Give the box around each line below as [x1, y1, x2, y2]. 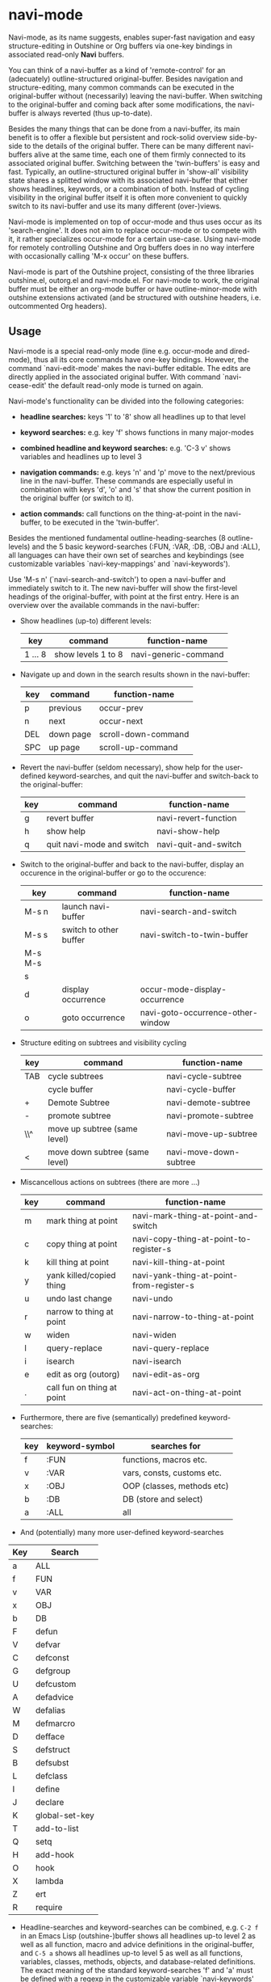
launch [61, 900, 88, 912]
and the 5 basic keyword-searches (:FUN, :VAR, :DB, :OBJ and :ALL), [31, 542, 261, 551]
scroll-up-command [99, 741, 178, 753]
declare [35, 1796, 65, 1807]
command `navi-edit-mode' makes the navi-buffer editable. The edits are [8, 363, 252, 373]
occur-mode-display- [140, 984, 227, 995]
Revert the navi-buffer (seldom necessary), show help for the [19, 762, 224, 772]
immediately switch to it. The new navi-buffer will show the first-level [8, 583, 238, 592]
